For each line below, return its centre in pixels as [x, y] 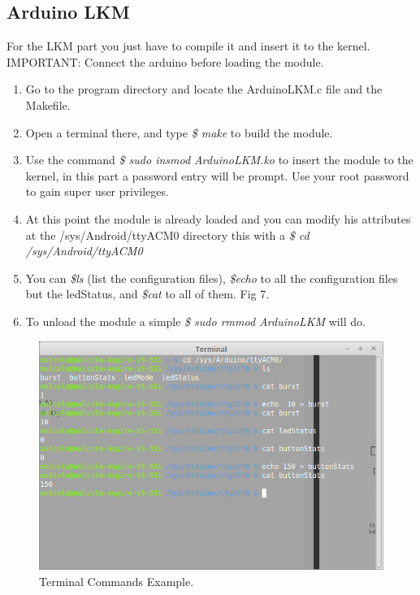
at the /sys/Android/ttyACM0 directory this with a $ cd [167, 235]
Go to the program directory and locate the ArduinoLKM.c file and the [204, 89]
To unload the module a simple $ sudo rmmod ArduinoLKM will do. [195, 321]
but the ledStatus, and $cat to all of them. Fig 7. [147, 294]
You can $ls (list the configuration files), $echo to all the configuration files [212, 278]
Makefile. [48, 104]
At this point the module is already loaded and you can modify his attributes [218, 218]
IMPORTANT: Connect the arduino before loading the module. [165, 61]
